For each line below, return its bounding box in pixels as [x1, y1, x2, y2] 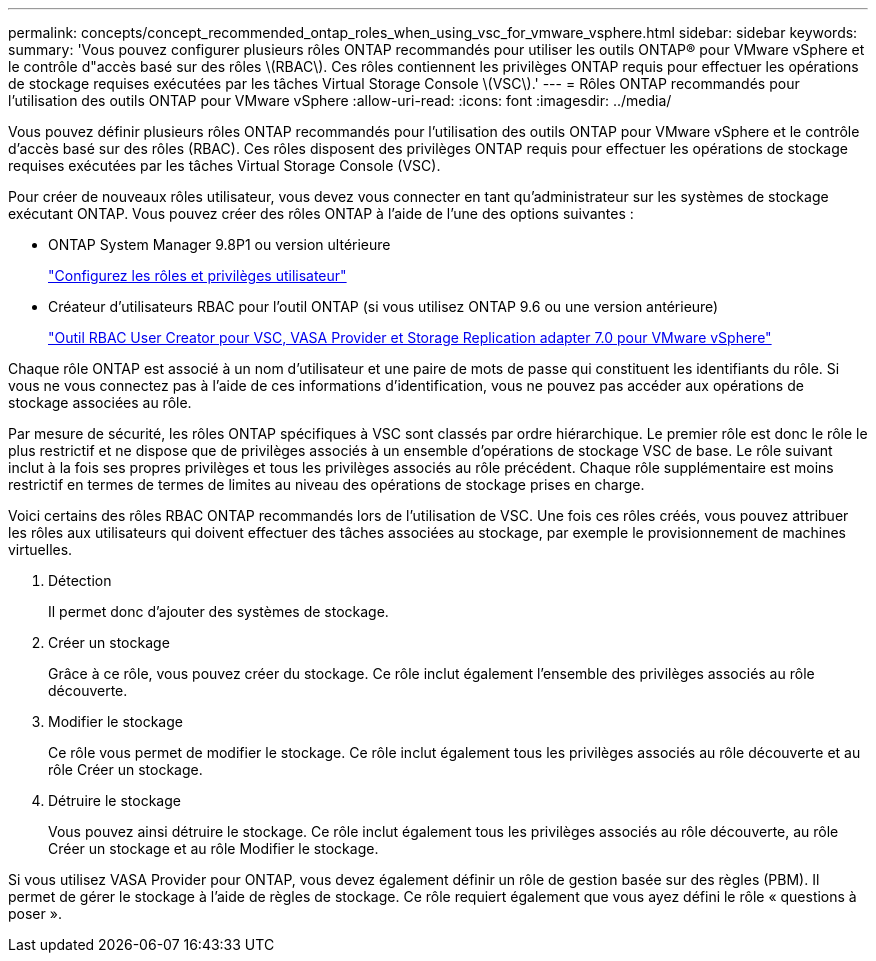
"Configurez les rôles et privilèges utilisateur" [48, 267, 347, 284]
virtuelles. [8, 541, 73, 558]
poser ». [8, 905, 62, 922]
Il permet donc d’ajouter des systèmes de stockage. [48, 603, 389, 620]
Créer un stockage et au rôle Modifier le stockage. [48, 840, 379, 857]
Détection [48, 572, 112, 589]
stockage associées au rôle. [8, 394, 192, 411]
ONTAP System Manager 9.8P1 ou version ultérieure [48, 236, 391, 253]
